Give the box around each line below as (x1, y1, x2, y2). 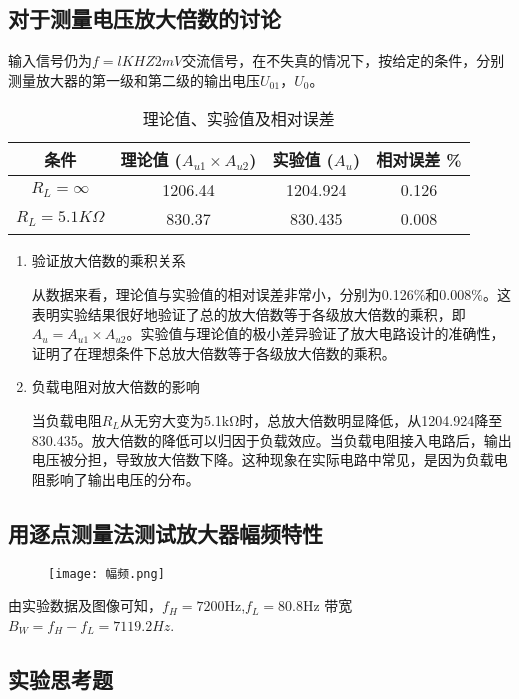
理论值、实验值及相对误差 (142, 107, 335, 131)
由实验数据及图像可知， (8, 595, 162, 616)
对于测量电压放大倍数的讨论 (8, 3, 281, 34)
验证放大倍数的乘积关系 (31, 250, 186, 271)
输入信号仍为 (8, 50, 92, 71)
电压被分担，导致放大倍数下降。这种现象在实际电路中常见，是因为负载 (31, 449, 494, 470)
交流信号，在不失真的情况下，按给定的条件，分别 (182, 50, 505, 71)
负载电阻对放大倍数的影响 (31, 376, 200, 397)
